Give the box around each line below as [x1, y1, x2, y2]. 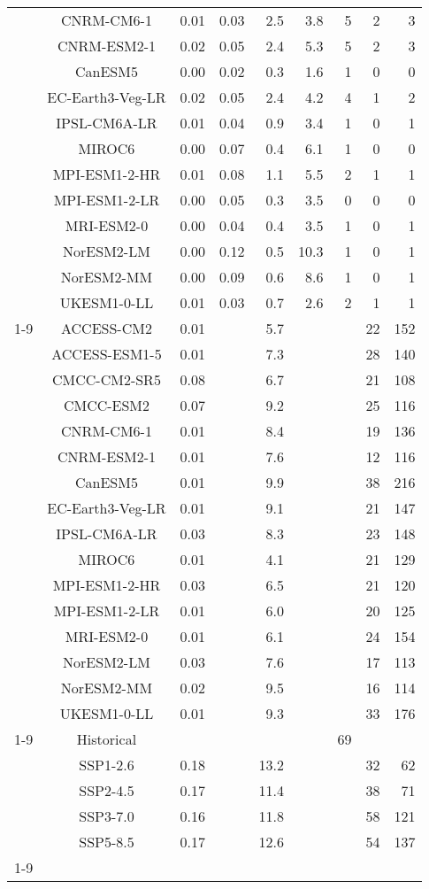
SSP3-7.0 [79, 806, 134, 826]
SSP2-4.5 [79, 780, 134, 800]
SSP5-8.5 [79, 831, 134, 852]
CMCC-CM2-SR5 [52, 369, 161, 390]
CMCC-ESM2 [63, 395, 150, 415]
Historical [76, 729, 137, 749]
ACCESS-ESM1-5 [51, 344, 162, 364]
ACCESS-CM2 [61, 318, 152, 338]
